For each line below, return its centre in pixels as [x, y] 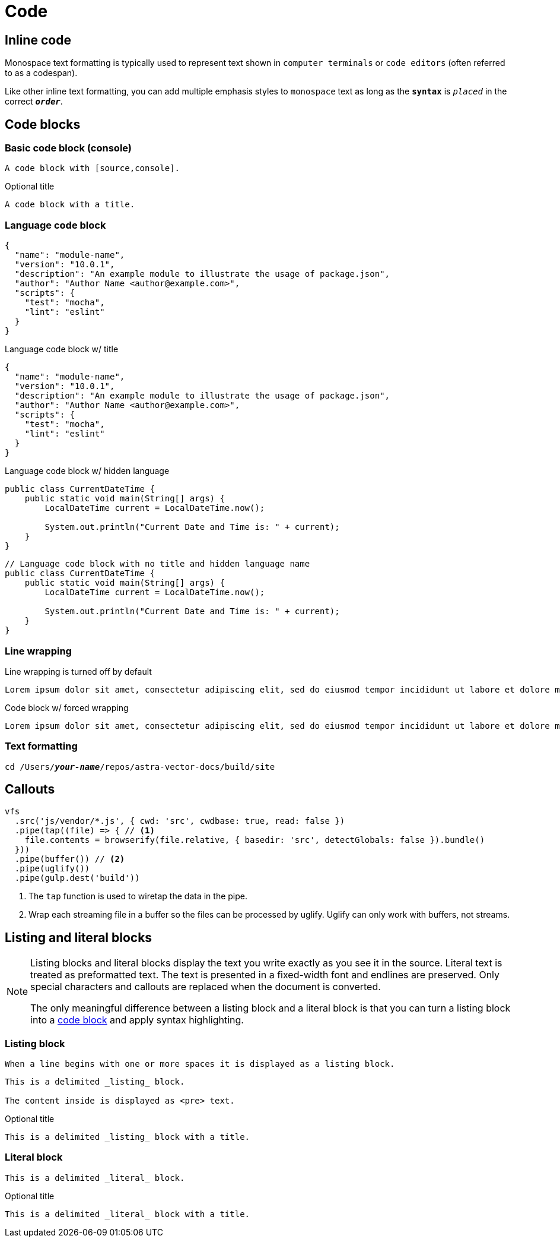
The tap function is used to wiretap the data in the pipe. [138, 896]
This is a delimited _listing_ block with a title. [128, 1137]
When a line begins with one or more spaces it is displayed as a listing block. [200, 1064]
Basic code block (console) [69, 148]
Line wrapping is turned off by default [78, 671]
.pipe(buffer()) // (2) [70, 859]
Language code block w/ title [62, 349]
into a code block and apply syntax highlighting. [137, 1020]
